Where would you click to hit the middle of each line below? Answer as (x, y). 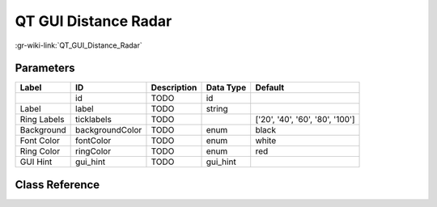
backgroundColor (109, 130)
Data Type (226, 87)
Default (270, 87)
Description (174, 87)
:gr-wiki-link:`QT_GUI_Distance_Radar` (78, 45)
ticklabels (94, 120)
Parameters (45, 68)
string (217, 109)
